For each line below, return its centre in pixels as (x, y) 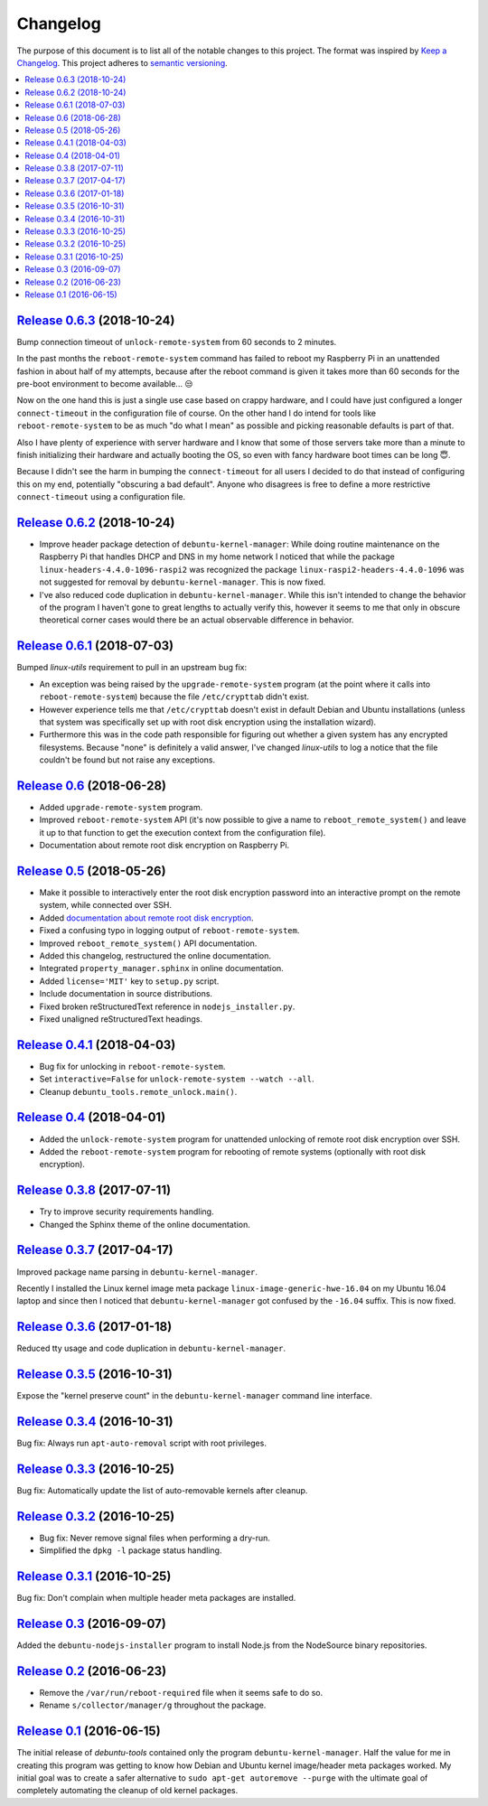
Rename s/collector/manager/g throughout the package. (153, 1705)
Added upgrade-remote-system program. (121, 807)
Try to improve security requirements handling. (127, 1212)
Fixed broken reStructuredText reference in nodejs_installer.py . (167, 1006)
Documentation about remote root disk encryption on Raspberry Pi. (164, 846)
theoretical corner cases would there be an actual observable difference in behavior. (197, 620)
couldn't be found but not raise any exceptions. (127, 760)
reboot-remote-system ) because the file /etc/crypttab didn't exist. (174, 697)
